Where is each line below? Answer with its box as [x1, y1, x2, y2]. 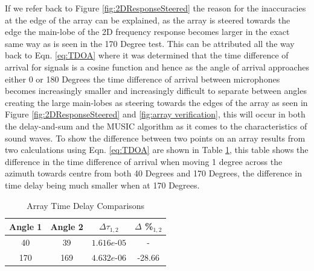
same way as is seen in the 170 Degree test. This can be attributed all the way [5, 37, 295, 49]
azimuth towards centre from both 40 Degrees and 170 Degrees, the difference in [5, 167, 302, 179]
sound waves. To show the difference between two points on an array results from [5, 131, 306, 144]
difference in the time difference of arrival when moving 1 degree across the [5, 155, 283, 167]
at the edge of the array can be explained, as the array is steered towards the [5, 13, 290, 26]
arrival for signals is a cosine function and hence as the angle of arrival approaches [5, 60, 309, 73]
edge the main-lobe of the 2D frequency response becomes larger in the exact [5, 25, 290, 38]
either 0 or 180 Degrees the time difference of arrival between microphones [5, 72, 280, 85]
